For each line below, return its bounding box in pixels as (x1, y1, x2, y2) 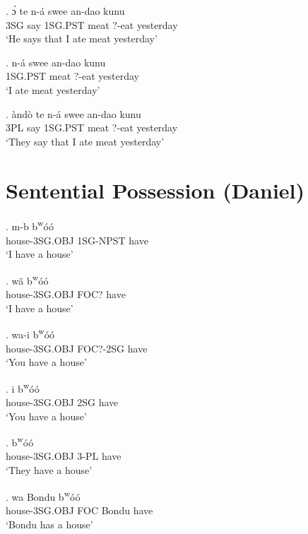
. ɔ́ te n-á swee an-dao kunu (6, 4, 125, 18)
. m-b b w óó (6, 217, 54, 234)
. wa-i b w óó (6, 325, 55, 341)
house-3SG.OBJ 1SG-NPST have (6, 232, 148, 247)
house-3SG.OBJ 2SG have (6, 395, 119, 410)
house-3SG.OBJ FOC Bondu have (6, 502, 153, 517)
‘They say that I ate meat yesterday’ (6, 133, 165, 148)
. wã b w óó (6, 271, 49, 287)
